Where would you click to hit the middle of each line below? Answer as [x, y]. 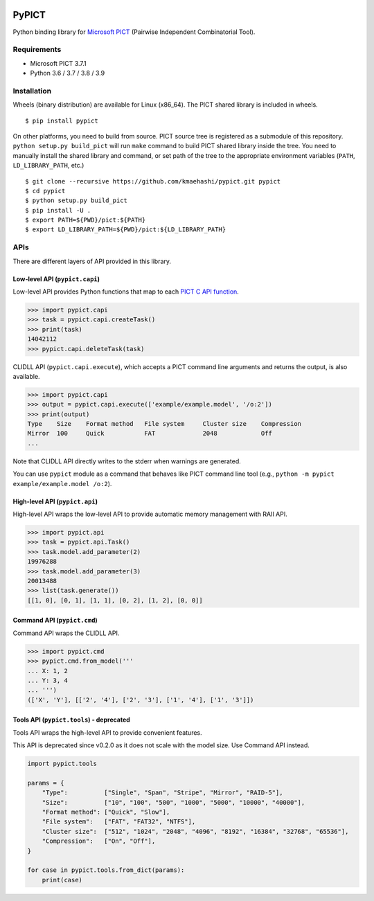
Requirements [37, 50]
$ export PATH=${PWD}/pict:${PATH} [86, 220]
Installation [32, 91]
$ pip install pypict [62, 121]
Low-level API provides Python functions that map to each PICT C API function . [126, 292]
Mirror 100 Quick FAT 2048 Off [150, 434]
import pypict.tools [62, 764]
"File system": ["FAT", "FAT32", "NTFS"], [119, 822]
